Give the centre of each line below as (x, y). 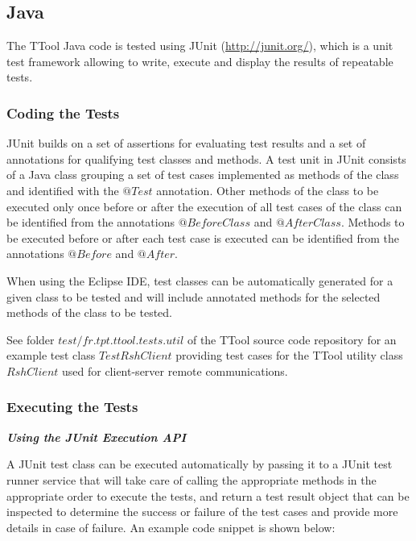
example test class (51, 355)
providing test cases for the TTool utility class (289, 355)
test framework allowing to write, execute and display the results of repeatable (200, 61)
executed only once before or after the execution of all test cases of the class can (204, 206)
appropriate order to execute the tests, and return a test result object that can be (208, 495)
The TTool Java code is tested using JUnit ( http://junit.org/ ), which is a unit (200, 46)
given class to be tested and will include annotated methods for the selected (194, 296)
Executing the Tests (72, 407)
